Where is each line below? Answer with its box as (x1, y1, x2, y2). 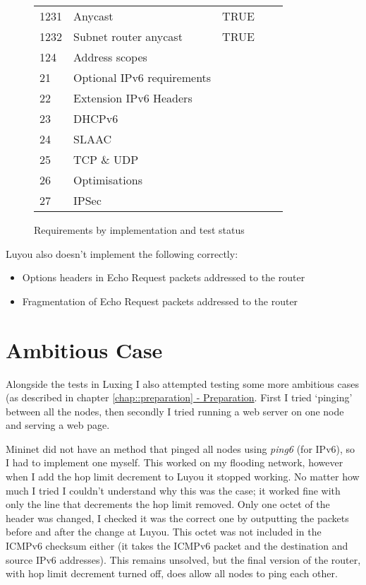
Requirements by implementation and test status (34, 223, 245, 237)
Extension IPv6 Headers (73, 90, 193, 106)
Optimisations (73, 172, 142, 188)
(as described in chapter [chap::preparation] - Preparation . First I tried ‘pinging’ (6, 390, 353, 405)
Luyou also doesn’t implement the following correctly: (6, 246, 238, 261)
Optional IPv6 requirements (73, 69, 212, 85)
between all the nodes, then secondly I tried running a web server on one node (6, 403, 344, 418)
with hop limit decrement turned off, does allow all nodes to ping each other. (6, 566, 338, 581)
